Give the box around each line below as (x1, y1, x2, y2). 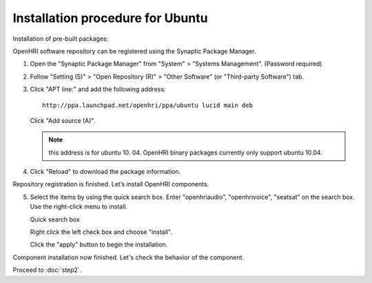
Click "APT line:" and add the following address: (30, 85, 166, 93)
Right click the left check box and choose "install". (30, 228, 172, 236)
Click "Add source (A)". (30, 116, 96, 124)
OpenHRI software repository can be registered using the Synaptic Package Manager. (12, 47, 256, 55)
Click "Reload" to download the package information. (30, 168, 181, 176)
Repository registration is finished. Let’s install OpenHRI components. (12, 180, 209, 188)
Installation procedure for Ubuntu (12, 10, 208, 26)
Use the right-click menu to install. (30, 202, 127, 211)
